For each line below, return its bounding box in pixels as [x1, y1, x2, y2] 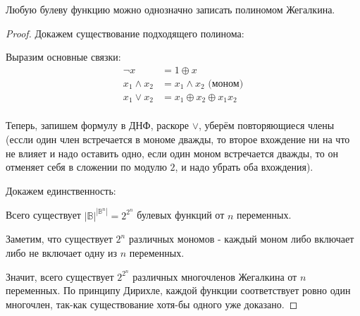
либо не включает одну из [6, 245, 118, 260]
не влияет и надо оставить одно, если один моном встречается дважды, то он [6, 145, 338, 160]
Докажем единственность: [6, 183, 116, 197]
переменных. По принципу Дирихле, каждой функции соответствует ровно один [6, 283, 351, 298]
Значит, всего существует [6, 269, 114, 284]
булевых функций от [137, 207, 225, 222]
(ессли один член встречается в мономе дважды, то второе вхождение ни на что [6, 131, 350, 146]
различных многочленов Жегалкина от [132, 269, 297, 284]
